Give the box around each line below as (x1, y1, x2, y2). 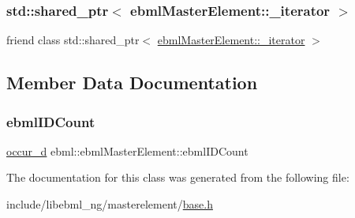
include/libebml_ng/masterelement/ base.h (6, 196, 213, 212)
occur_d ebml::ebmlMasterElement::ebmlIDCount (6, 142, 248, 159)
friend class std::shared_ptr (6, 32, 140, 48)
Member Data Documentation (6, 70, 258, 95)
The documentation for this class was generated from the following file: (6, 169, 349, 186)
